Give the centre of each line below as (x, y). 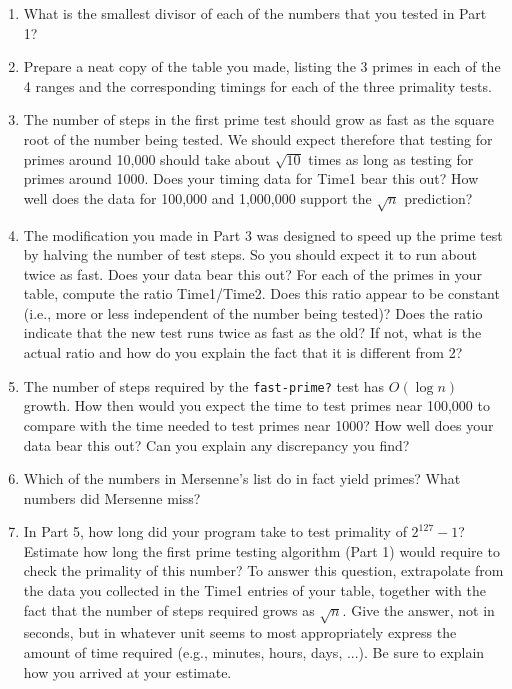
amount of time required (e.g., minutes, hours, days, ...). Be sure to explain (254, 652)
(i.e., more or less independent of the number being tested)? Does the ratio (253, 312)
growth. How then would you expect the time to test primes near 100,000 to (256, 405)
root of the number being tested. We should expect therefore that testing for (258, 138)
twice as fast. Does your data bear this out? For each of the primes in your (253, 273)
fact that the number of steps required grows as (169, 609)
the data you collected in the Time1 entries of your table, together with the (254, 590)
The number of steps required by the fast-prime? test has (204, 385)
